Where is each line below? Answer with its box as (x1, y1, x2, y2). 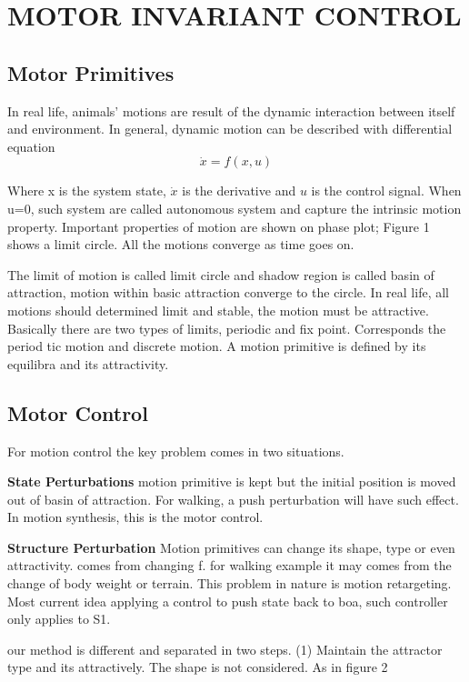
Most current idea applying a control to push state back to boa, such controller (7, 591, 448, 610)
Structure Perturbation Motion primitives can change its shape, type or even (7, 537, 455, 557)
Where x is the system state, (7, 181, 166, 200)
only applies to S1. (7, 609, 111, 628)
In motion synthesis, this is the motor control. (7, 507, 264, 527)
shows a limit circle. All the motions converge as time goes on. (7, 235, 354, 254)
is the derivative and (182, 181, 296, 200)
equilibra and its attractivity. (7, 354, 169, 373)
